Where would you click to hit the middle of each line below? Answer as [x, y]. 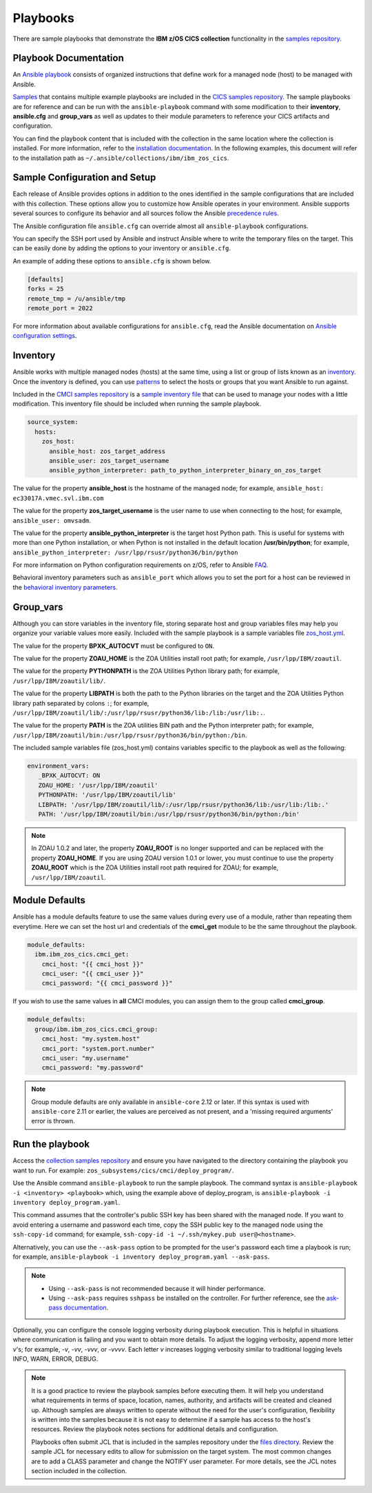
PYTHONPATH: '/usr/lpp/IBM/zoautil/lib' [107, 795]
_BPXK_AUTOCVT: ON [69, 775]
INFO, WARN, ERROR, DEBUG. [55, 1359]
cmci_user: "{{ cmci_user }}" [93, 974]
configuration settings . [45, 336]
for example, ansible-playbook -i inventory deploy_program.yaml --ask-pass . [141, 1256]
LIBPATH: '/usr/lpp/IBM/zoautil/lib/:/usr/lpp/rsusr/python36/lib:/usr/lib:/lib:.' [184, 804]
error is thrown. [53, 1121]
